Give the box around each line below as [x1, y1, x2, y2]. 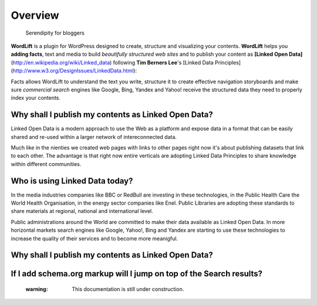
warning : [25, 286, 48, 293]
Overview [11, 9, 59, 22]
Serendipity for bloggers [25, 29, 85, 36]
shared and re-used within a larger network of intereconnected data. [11, 133, 177, 140]
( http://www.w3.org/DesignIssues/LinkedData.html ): [11, 67, 137, 74]
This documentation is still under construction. [72, 286, 184, 293]
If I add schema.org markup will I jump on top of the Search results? [11, 269, 263, 279]
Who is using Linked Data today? [11, 176, 133, 186]
